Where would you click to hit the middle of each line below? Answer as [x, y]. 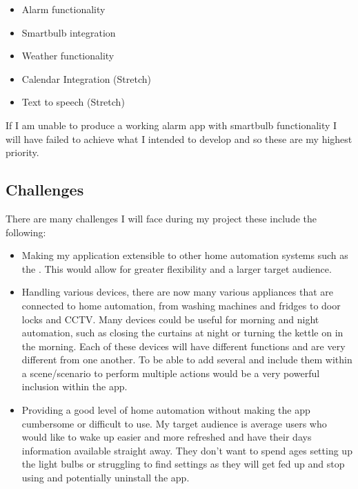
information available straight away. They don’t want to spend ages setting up [187, 450]
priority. [22, 152]
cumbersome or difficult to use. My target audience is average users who [174, 423]
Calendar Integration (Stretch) [86, 78]
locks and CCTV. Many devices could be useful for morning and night [170, 319]
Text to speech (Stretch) [73, 102]
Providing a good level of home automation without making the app [166, 410]
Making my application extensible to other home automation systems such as [185, 255]
